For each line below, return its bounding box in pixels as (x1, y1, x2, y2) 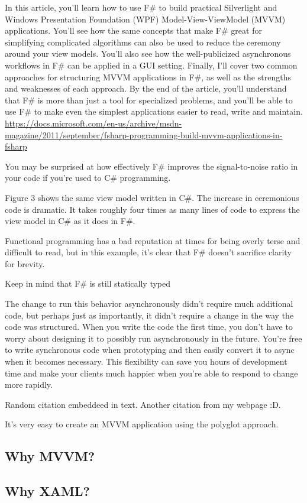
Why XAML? (5, 482, 90, 500)
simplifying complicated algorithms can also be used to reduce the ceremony (5, 35, 281, 48)
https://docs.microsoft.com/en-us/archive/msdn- (5, 116, 182, 129)
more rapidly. (5, 378, 53, 391)
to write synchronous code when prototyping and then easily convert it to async (5, 343, 295, 356)
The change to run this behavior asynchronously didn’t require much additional (5, 297, 293, 310)
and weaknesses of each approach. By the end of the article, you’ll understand (5, 82, 287, 95)
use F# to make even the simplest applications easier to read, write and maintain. (5, 105, 303, 118)
